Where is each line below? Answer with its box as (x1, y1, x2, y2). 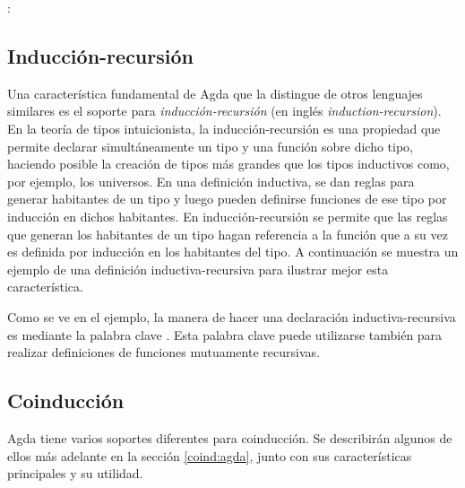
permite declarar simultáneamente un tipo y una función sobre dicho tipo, (7, 136, 414, 155)
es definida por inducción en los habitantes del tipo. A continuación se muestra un (7, 242, 459, 261)
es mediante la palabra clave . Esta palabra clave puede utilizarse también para (7, 325, 443, 344)
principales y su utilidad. (7, 464, 143, 483)
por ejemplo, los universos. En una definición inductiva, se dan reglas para (7, 171, 415, 190)
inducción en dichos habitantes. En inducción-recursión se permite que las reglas (7, 206, 448, 225)
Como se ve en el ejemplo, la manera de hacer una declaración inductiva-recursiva (7, 307, 456, 326)
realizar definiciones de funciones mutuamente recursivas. (7, 343, 320, 362)
